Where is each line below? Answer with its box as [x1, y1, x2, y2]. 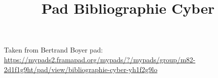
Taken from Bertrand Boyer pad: [4, 45, 103, 55]
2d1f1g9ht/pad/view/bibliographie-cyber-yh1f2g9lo [4, 64, 157, 74]
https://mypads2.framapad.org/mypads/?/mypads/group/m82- [4, 54, 195, 64]
